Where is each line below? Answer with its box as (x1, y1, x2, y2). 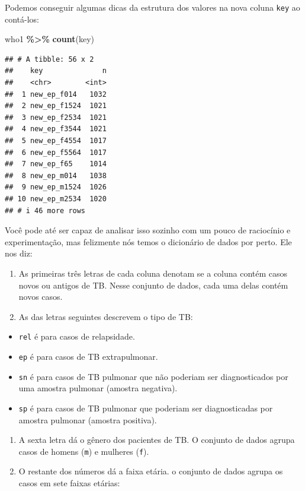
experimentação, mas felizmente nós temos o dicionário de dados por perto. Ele (5, 235, 292, 248)
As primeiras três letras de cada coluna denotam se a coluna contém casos (18, 267, 288, 279)
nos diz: (5, 247, 33, 259)
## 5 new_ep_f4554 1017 (5, 137, 107, 145)
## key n (5, 66, 107, 75)
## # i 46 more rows (5, 206, 86, 215)
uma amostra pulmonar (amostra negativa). (18, 382, 178, 394)
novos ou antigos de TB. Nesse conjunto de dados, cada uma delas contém (18, 278, 288, 291)
